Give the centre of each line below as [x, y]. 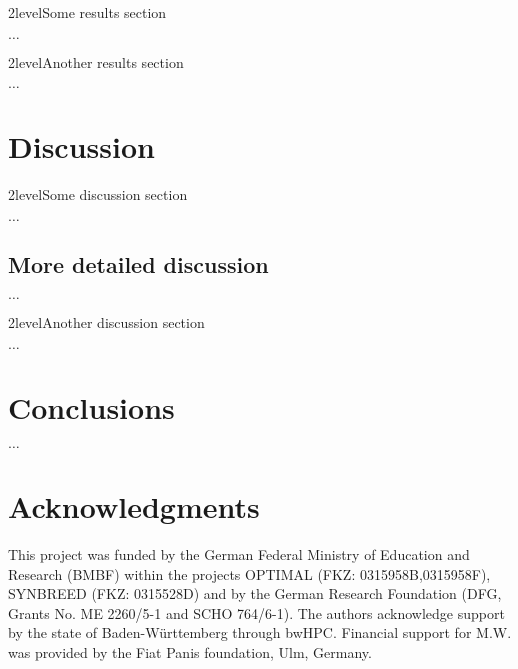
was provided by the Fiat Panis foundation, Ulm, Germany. [190, 651]
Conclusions [91, 406]
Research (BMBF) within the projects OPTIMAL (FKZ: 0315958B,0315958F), [249, 573]
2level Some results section [87, 12]
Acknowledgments [134, 506]
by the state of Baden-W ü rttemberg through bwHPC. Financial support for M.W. [260, 632]
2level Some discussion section [98, 194]
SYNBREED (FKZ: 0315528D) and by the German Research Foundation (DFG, [255, 593]
